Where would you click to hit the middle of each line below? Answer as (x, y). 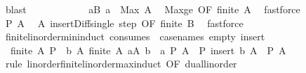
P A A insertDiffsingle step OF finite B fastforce (124, 23)
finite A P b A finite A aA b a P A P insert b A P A (148, 50)
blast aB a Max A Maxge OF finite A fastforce (153, 9)
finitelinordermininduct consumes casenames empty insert (135, 36)
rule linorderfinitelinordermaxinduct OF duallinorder (121, 64)
